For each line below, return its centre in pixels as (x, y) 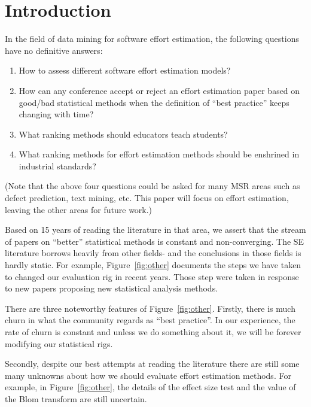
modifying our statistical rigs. (59, 343)
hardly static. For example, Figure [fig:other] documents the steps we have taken (153, 265)
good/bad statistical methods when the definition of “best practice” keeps (154, 102)
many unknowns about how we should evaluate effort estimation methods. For (148, 375)
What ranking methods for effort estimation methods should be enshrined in (159, 154)
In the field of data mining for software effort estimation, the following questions (152, 39)
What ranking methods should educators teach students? (123, 134)
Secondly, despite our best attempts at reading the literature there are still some (152, 364)
